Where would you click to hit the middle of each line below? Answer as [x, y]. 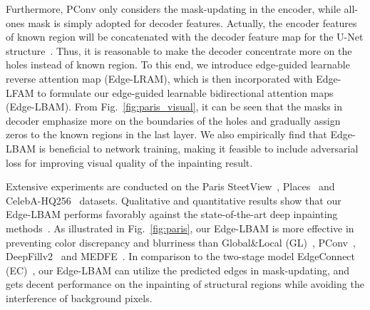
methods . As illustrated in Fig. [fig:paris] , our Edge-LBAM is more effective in [180, 228]
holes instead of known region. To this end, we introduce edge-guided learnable [178, 64]
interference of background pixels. [79, 298]
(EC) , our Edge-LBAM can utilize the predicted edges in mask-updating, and [178, 270]
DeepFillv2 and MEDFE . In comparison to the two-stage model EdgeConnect [181, 256]
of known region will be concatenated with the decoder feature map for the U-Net [185, 37]
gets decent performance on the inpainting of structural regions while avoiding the [185, 284]
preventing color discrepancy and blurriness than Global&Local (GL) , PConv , [181, 242]
